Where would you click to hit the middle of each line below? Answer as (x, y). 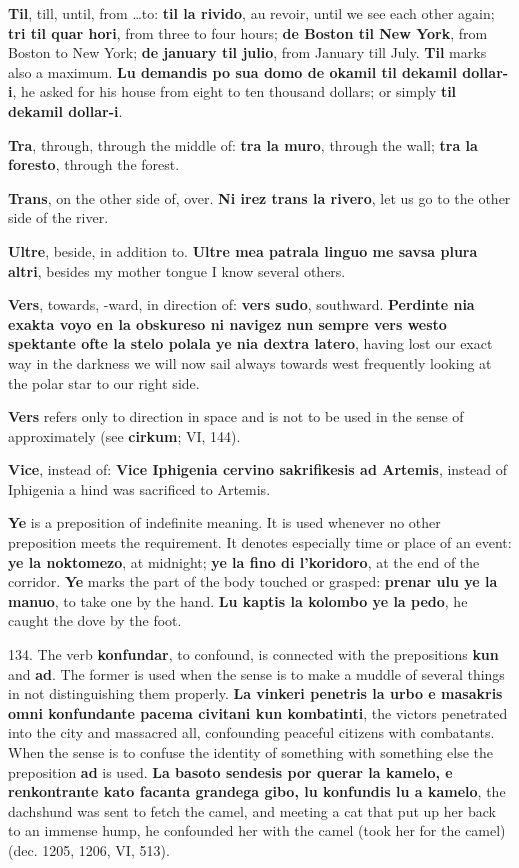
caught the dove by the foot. (95, 620)
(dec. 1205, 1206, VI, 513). (89, 849)
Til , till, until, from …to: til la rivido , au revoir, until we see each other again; (251, 13)
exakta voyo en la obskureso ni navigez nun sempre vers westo (227, 323)
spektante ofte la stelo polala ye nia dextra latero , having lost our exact (250, 343)
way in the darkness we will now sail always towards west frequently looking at (250, 362)
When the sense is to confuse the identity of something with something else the (251, 752)
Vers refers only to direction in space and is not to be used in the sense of (236, 416)
